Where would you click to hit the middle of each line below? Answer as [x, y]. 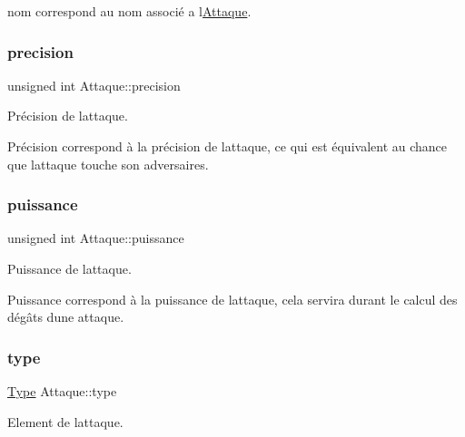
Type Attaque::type [62, 391]
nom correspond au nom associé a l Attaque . [129, 11]
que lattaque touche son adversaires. [108, 164]
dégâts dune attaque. [66, 317]
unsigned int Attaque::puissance [96, 238]
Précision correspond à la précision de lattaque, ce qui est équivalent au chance [228, 146]
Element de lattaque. [65, 421]
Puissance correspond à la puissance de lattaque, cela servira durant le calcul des [232, 299]
